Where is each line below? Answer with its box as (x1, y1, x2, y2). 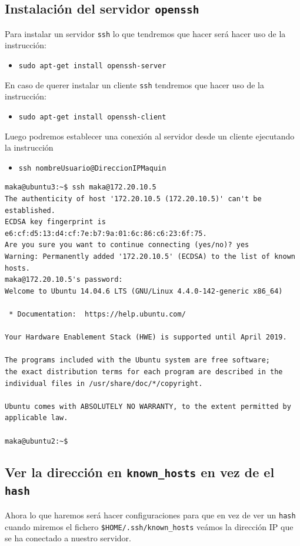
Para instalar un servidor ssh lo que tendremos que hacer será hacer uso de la (5, 27, 286, 39)
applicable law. (5, 414, 68, 422)
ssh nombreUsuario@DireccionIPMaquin (18, 164, 166, 172)
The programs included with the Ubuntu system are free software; (5, 356, 271, 365)
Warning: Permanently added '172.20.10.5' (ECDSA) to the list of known (5, 252, 295, 261)
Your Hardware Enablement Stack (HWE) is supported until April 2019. (5, 333, 287, 342)
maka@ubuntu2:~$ (5, 437, 68, 445)
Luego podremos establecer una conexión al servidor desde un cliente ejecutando (5, 129, 295, 142)
